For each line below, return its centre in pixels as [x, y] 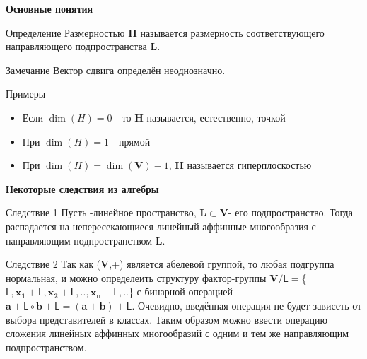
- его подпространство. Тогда [290, 212]
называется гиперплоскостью [249, 165]
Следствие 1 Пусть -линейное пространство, [101, 212]
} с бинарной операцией [181, 292]
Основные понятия [49, 8]
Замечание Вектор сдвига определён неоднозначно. [116, 70]
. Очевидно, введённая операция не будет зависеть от [247, 305]
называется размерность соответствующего [232, 32]
